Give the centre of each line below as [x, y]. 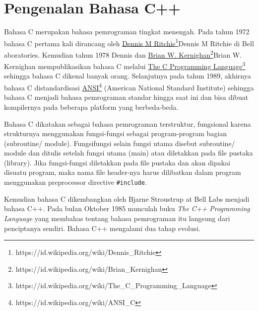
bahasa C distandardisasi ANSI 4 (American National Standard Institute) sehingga [129, 87]
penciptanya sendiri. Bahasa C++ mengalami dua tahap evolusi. [102, 228]
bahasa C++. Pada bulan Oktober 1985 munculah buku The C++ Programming [127, 208]
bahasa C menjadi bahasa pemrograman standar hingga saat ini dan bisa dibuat [126, 97]
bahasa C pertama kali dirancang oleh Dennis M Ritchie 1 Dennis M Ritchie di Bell [129, 42]
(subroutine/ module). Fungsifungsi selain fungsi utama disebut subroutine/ [120, 143]
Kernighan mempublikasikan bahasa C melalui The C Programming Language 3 [125, 65]
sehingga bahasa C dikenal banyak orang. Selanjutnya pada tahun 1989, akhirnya [128, 76]
